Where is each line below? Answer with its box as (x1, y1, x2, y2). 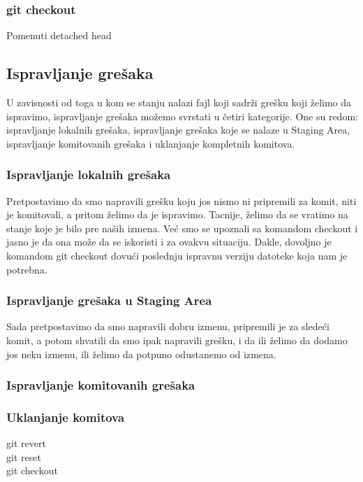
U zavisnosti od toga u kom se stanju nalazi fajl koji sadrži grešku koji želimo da (6, 95, 352, 110)
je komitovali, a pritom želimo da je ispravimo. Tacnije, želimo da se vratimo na (6, 207, 348, 222)
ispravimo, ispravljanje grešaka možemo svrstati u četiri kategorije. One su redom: (6, 108, 358, 123)
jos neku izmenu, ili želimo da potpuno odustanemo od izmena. (6, 346, 276, 361)
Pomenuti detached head (6, 28, 112, 43)
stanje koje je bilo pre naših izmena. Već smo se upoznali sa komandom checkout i (6, 220, 358, 235)
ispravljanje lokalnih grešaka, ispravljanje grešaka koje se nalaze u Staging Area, (6, 122, 350, 137)
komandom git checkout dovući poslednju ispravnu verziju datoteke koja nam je (6, 248, 348, 262)
